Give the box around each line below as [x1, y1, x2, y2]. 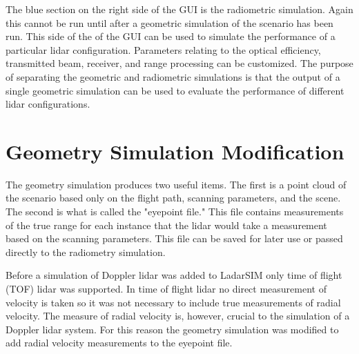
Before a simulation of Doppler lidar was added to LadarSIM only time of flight [6, 268, 342, 282]
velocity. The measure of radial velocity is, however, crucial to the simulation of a [6, 308, 350, 323]
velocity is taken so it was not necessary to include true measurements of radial [6, 295, 341, 309]
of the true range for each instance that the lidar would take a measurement [6, 217, 327, 232]
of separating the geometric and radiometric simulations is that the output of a [6, 69, 340, 83]
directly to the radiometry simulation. [6, 244, 166, 259]
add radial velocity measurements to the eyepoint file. [6, 335, 233, 350]
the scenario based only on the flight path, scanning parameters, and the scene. [6, 190, 341, 205]
